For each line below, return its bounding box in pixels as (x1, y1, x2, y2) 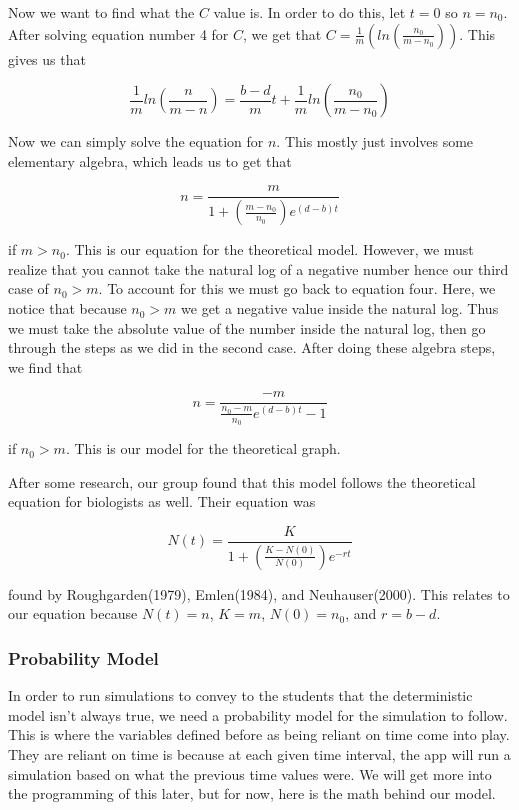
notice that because (8, 298, 127, 319)
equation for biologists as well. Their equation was (8, 491, 316, 512)
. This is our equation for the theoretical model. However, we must (65, 239, 474, 260)
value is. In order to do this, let (213, 2, 406, 22)
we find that (8, 356, 83, 377)
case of (8, 278, 49, 299)
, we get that (243, 23, 322, 44)
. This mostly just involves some (276, 131, 474, 152)
